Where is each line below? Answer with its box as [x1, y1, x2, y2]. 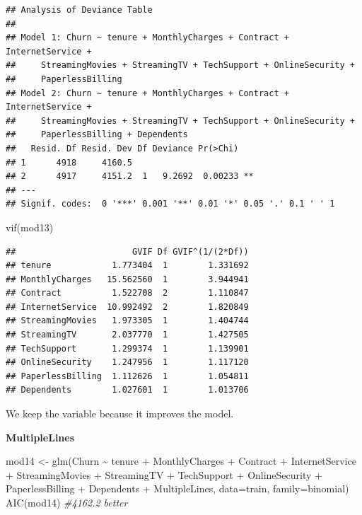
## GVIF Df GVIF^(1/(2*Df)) [6, 246, 249, 257]
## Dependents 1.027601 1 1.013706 [6, 385, 249, 395]
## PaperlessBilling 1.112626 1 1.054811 [6, 371, 249, 381]
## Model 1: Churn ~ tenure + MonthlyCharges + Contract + [6, 33, 289, 43]
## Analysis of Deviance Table [6, 5, 153, 15]
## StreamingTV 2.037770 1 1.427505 [6, 330, 249, 340]
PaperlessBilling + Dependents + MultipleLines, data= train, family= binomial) [6, 481, 349, 496]
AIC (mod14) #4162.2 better [6, 495, 128, 509]
